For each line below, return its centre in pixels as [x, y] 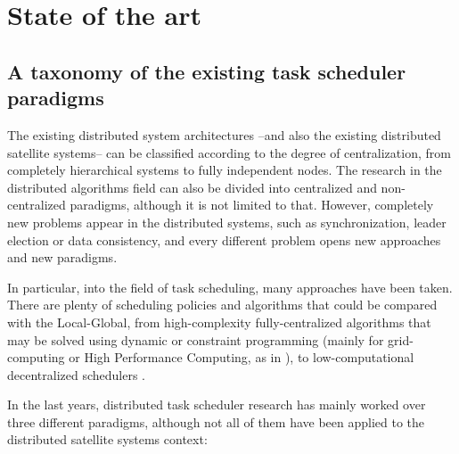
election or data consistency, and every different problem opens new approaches [224, 239]
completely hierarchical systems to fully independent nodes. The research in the [225, 170]
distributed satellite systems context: [107, 439]
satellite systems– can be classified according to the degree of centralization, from [229, 152]
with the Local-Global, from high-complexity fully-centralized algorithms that [219, 322]
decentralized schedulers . [77, 374]
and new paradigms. [62, 257]
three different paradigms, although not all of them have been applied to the [216, 421]
